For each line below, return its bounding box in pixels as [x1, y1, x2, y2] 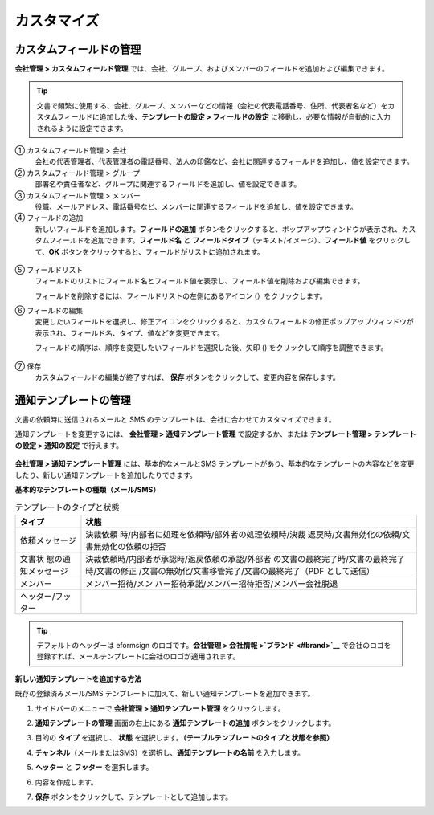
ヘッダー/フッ [19, 590, 72, 601]
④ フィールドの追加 [14, 213, 84, 222]
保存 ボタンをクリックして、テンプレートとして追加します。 [35, 792, 233, 801]
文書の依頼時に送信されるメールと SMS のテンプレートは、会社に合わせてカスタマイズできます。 [14, 414, 337, 424]
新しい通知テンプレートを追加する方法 [14, 674, 142, 683]
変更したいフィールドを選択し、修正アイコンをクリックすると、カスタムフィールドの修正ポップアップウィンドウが [35, 317, 414, 327]
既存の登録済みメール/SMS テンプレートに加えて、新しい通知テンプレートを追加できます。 [14, 689, 315, 699]
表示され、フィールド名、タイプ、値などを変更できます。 [35, 328, 225, 337]
